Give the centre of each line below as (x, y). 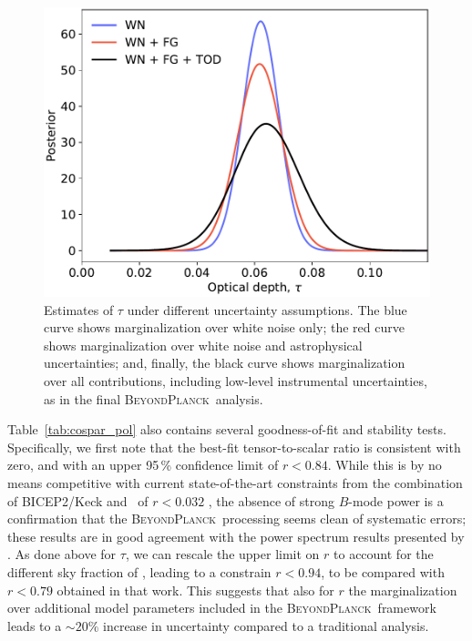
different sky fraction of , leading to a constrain (139, 571)
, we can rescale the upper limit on (222, 554)
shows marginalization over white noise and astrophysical (203, 345)
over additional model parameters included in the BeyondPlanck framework (222, 608)
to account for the (384, 554)
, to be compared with (383, 571)
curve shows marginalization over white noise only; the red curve (224, 327)
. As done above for (62, 554)
